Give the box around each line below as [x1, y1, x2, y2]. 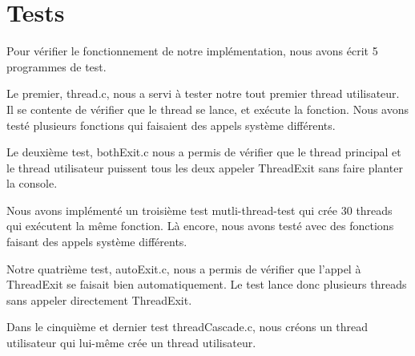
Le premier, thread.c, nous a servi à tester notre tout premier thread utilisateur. [6, 85, 400, 102]
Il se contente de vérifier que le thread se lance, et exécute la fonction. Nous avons [6, 100, 409, 117]
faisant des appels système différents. [6, 233, 187, 250]
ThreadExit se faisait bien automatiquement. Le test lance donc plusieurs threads [6, 276, 407, 293]
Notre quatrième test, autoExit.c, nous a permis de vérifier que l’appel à [6, 260, 361, 277]
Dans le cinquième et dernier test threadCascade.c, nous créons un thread [6, 318, 369, 335]
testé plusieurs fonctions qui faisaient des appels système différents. [6, 116, 336, 133]
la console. [6, 175, 58, 192]
